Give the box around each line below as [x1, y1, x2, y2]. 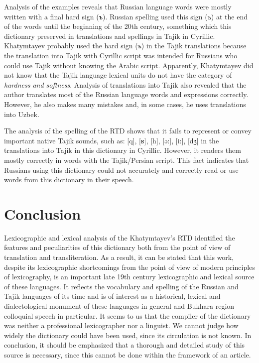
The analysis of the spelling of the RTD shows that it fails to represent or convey [4, 125, 252, 136]
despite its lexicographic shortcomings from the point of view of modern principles [4, 261, 255, 272]
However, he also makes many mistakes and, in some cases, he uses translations [4, 99, 246, 109]
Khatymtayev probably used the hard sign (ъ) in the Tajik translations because [4, 40, 247, 51]
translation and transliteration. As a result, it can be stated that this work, [4, 252, 234, 262]
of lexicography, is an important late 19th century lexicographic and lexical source [4, 271, 255, 282]
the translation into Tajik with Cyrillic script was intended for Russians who [4, 50, 238, 60]
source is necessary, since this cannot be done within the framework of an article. [4, 349, 251, 360]
